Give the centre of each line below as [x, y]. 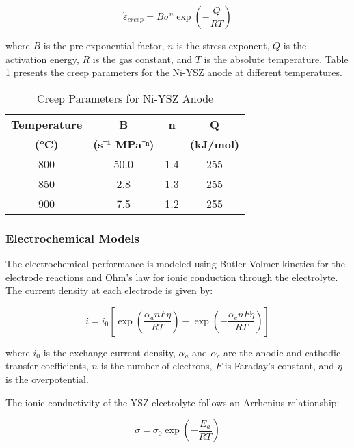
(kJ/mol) [215, 144]
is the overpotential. [47, 379]
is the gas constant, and [142, 58]
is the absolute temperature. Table [276, 58]
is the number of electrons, [156, 366]
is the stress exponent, [223, 45]
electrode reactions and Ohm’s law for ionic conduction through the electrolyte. [172, 277]
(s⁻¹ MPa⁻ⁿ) [124, 144]
